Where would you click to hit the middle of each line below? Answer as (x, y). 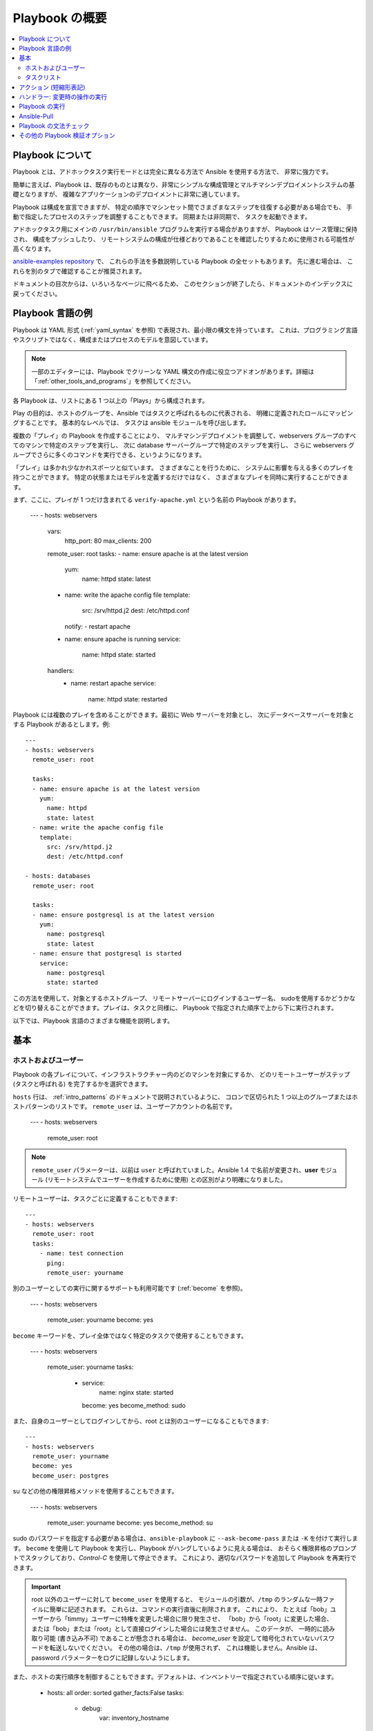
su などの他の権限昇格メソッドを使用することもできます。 (95, 1491)
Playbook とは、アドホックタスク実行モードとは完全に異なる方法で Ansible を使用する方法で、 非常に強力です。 (173, 172)
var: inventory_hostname (134, 1718)
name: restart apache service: (113, 683)
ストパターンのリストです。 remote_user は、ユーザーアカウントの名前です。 (124, 1106)
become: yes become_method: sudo (134, 1405)
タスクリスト (43, 78)
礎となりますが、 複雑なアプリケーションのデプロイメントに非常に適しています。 (128, 195)
